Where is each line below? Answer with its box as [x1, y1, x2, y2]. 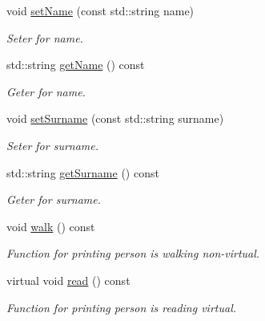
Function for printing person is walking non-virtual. [6, 245, 260, 262]
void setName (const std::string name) [6, 2, 195, 18]
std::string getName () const [6, 56, 145, 73]
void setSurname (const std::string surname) [6, 110, 224, 127]
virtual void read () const [6, 271, 130, 288]
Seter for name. [6, 29, 83, 46]
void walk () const [6, 217, 95, 234]
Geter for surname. [6, 191, 102, 208]
